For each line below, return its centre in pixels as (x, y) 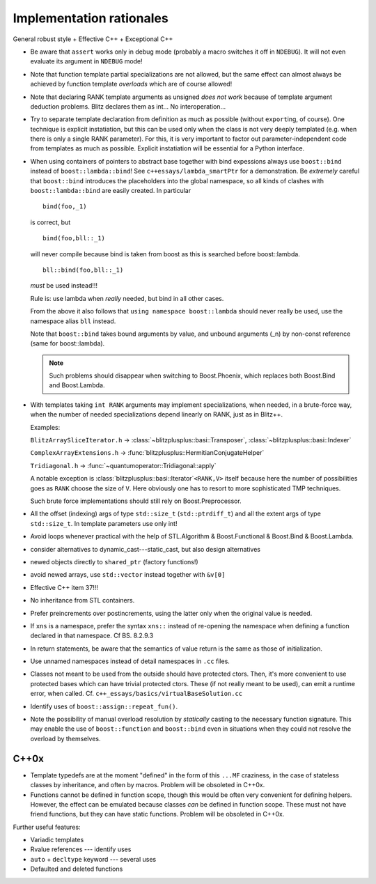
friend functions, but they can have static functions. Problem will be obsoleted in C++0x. (157, 814)
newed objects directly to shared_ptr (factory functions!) (114, 561)
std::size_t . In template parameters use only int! (104, 523)
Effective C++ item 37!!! (64, 587)
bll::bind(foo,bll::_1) (83, 270)
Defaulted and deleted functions (77, 869)
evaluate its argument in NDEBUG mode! (86, 61)
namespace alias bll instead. (73, 321)
